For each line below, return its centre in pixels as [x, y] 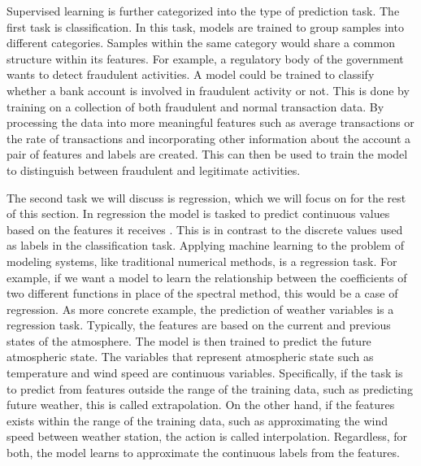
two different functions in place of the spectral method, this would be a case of [202, 293]
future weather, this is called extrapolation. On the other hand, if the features [201, 405]
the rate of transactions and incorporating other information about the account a [209, 138]
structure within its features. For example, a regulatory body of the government [205, 58]
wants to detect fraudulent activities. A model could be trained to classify [191, 74]
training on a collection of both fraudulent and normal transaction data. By [195, 106]
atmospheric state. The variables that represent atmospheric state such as [190, 357]
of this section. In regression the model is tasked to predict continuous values [198, 213]
